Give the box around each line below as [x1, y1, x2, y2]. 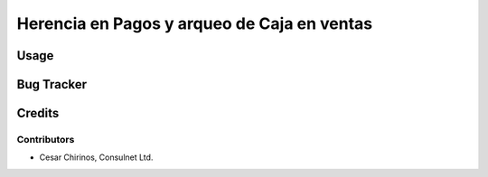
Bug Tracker [16, 77, 88, 92]
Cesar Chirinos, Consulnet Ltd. [39, 152, 154, 163]
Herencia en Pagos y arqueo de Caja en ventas [16, 14, 373, 33]
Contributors [16, 133, 75, 145]
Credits [16, 106, 60, 121]
